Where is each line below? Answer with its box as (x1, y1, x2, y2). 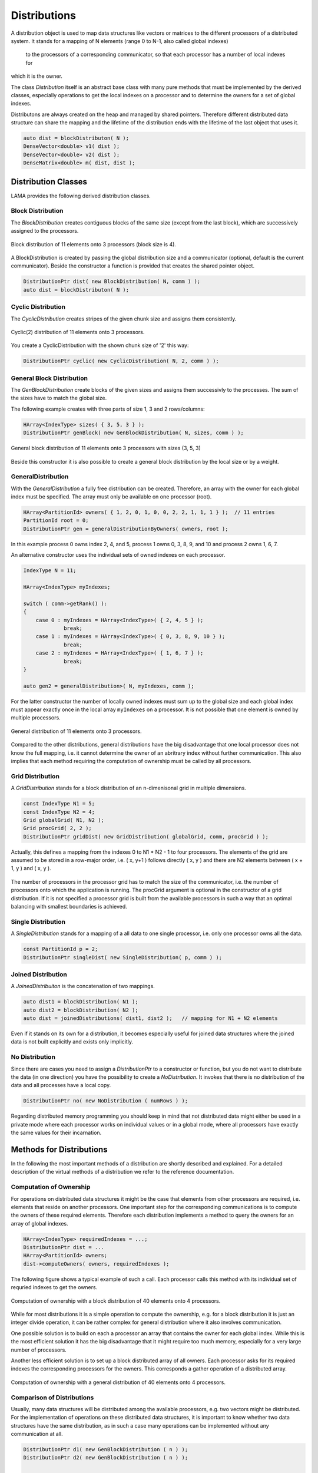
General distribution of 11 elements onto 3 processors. (11, 728, 142, 735)
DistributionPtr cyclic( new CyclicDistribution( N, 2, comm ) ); (23, 358, 219, 365)
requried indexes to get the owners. (11, 1284, 98, 1291)
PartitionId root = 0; (23, 517, 89, 524)
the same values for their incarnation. (11, 1129, 102, 1137)
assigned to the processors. (11, 227, 79, 235)
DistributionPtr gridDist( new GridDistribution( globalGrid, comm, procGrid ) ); (23, 833, 269, 840)
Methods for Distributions (11, 1144, 108, 1154)
